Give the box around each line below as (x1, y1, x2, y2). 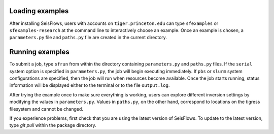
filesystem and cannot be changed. (9, 106, 84, 112)
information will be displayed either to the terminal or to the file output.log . (9, 82, 170, 88)
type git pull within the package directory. (9, 122, 96, 128)
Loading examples (9, 7, 69, 15)
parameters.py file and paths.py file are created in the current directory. (9, 35, 167, 41)
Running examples (9, 48, 70, 56)
